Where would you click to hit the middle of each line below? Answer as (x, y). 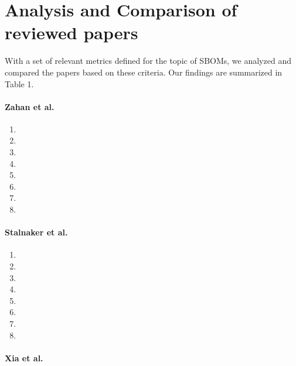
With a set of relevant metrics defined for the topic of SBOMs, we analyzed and (148, 61)
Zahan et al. (30, 106)
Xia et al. (24, 358)
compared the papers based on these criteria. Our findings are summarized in (144, 72)
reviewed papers (72, 33)
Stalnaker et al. (36, 232)
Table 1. (19, 83)
